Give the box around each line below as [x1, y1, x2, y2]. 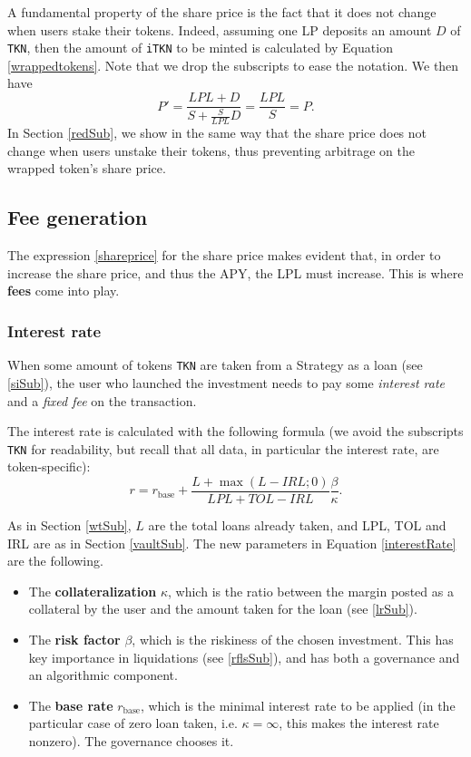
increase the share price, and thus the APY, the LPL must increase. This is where [7, 263, 464, 282]
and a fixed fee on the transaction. [7, 391, 197, 410]
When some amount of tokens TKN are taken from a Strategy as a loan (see [7, 355, 423, 374]
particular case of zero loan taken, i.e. [28, 713, 238, 733]
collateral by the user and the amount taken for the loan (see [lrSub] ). [28, 599, 417, 618]
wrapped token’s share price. [7, 159, 166, 178]
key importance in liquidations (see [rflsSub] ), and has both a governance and [28, 647, 460, 666]
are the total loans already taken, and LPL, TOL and [148, 516, 446, 535]
